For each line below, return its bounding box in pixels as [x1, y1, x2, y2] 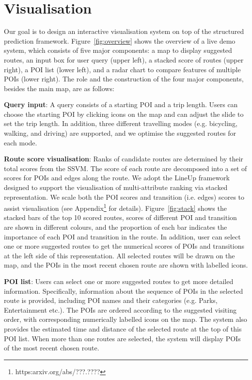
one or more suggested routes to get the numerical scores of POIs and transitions [4, 241, 245, 251]
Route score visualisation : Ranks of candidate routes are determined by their [4, 154, 243, 164]
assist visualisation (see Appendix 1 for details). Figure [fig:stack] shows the [4, 202, 227, 213]
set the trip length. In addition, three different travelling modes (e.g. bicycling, [4, 118, 237, 128]
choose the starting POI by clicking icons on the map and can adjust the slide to [4, 109, 244, 119]
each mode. [4, 137, 37, 147]
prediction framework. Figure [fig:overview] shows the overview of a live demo [4, 35, 236, 46]
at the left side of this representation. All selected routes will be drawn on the [4, 250, 235, 260]
